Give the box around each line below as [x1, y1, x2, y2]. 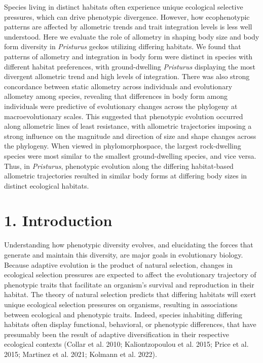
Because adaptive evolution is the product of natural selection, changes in [4, 259, 233, 270]
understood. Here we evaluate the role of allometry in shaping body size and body [4, 31, 259, 42]
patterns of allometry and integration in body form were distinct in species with [4, 51, 253, 61]
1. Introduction [4, 210, 112, 231]
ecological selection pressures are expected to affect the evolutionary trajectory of [4, 269, 256, 280]
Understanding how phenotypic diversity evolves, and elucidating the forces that [4, 239, 253, 250]
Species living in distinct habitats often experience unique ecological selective [4, 2, 243, 12]
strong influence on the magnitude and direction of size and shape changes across [4, 130, 256, 141]
